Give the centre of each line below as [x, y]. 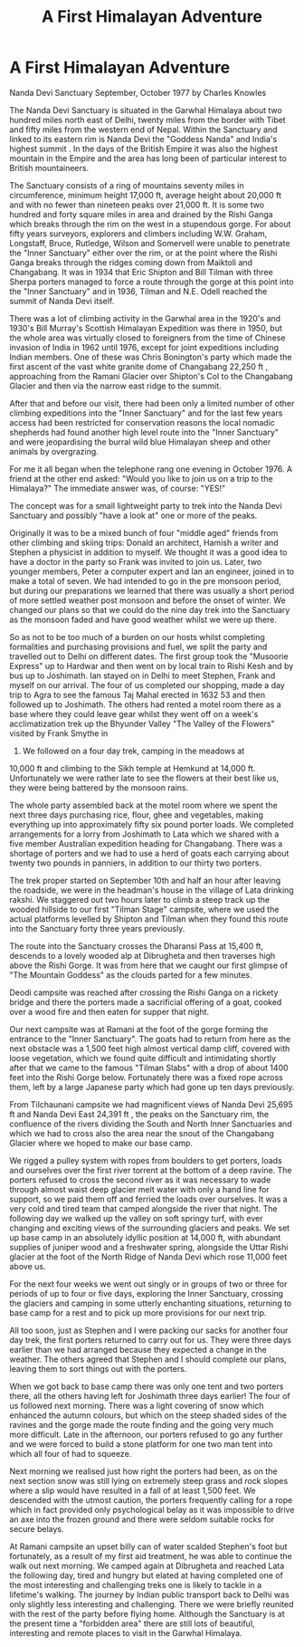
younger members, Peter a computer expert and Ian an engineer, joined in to [152, 571]
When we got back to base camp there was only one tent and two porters [147, 1386]
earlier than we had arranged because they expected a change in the [138, 1349]
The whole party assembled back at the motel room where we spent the [143, 805]
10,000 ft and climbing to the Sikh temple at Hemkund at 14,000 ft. [133, 768]
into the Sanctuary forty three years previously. [97, 928]
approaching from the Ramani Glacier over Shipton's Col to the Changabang [151, 376]
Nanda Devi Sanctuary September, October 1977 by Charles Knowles [138, 92]
